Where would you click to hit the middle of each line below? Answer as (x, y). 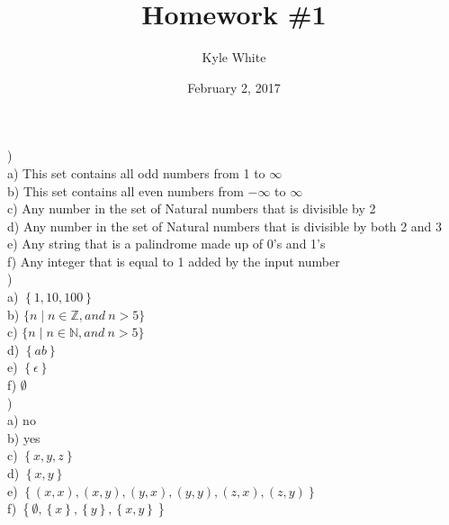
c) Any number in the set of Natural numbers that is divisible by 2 (192, 208)
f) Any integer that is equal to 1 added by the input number (174, 261)
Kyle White (234, 57)
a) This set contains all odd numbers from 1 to (136, 172)
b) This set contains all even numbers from (126, 190)
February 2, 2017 (234, 87)
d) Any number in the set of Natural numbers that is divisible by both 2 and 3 (225, 226)
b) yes (24, 437)
